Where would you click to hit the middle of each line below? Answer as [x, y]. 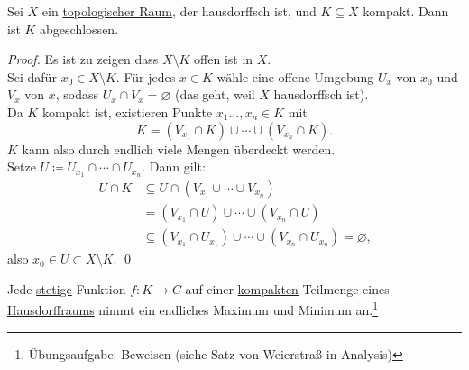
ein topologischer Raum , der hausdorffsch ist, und [179, 11]
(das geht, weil [215, 94]
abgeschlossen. [79, 28]
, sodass [77, 94]
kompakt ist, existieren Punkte [127, 111]
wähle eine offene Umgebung [295, 76]
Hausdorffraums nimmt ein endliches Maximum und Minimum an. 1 [193, 308]
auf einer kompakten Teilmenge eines [287, 288]
